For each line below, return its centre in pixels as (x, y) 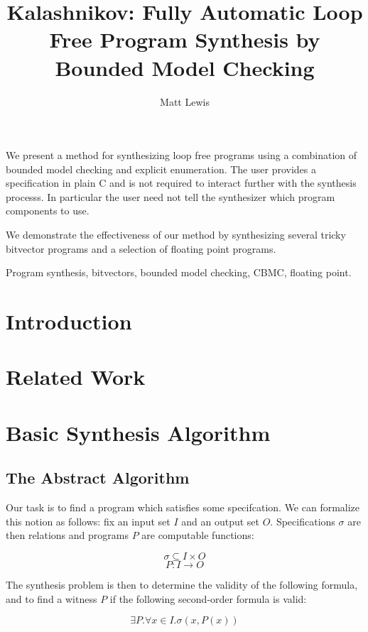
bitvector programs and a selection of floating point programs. (141, 248)
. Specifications (303, 521)
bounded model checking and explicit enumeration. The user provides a (161, 169)
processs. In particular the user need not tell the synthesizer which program (171, 196)
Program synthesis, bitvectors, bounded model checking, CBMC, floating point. (179, 272)
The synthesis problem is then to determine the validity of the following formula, (182, 584)
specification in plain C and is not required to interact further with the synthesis (181, 183)
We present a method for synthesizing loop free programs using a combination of (182, 155)
